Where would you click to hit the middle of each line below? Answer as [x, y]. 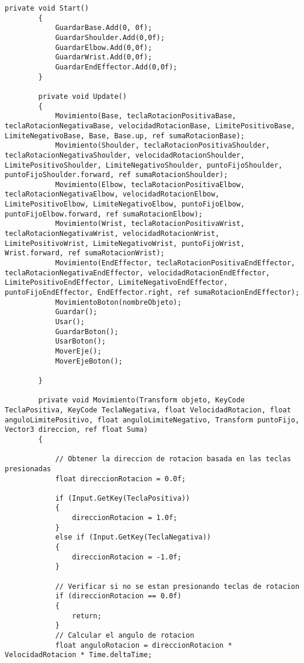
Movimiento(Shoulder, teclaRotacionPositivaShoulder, [163, 146]
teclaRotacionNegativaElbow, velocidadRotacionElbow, [112, 194]
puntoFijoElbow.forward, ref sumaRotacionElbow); [104, 214]
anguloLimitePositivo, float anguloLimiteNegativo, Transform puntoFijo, [152, 420]
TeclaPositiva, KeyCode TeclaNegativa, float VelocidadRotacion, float [148, 410]
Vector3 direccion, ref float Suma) [76, 430]
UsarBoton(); [80, 342]
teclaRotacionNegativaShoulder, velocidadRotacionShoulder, [125, 155]
